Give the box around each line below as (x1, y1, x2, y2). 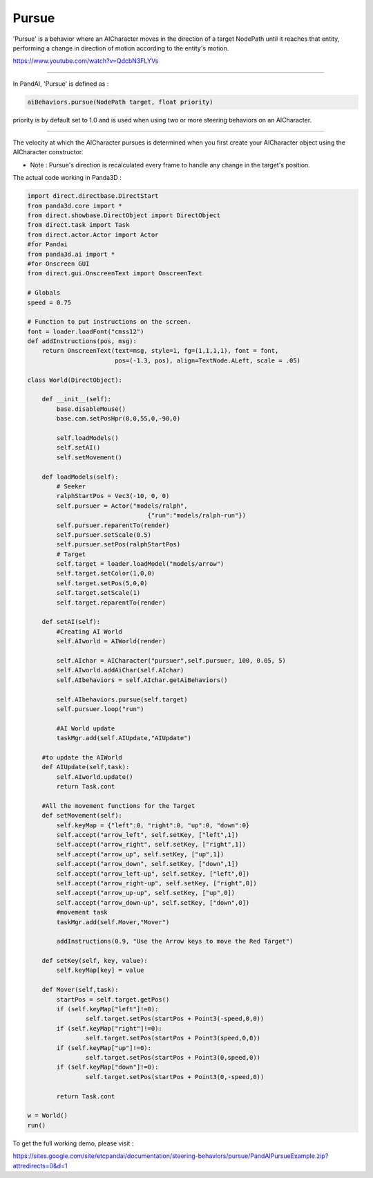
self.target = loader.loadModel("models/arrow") (56, 560, 224, 568)
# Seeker (56, 482, 86, 490)
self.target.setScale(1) (56, 589, 141, 597)
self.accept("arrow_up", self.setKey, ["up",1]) (56, 850, 224, 858)
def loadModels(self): (41, 472, 119, 481)
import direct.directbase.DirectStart (27, 192, 159, 200)
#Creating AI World (56, 627, 122, 636)
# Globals (27, 289, 61, 297)
